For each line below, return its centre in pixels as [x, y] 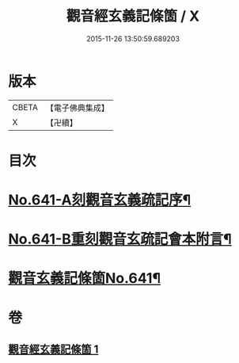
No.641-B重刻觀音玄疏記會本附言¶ [120, 239]
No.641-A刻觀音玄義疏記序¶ [100, 200]
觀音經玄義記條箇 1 [53, 350]
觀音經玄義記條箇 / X [133, 16]
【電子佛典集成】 [77, 108]
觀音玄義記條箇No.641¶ [84, 279]
